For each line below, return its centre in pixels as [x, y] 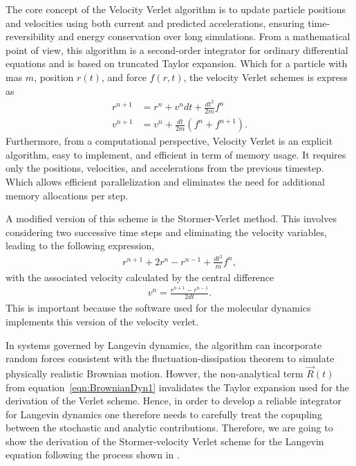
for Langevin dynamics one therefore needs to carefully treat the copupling [164, 414]
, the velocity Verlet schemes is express [265, 77]
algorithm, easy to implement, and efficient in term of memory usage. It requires [176, 154]
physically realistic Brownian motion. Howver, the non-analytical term [154, 373]
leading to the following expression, [80, 245]
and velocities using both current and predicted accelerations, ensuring [155, 23]
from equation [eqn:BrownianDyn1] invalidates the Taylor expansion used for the [178, 387]
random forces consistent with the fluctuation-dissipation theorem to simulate [170, 358]
